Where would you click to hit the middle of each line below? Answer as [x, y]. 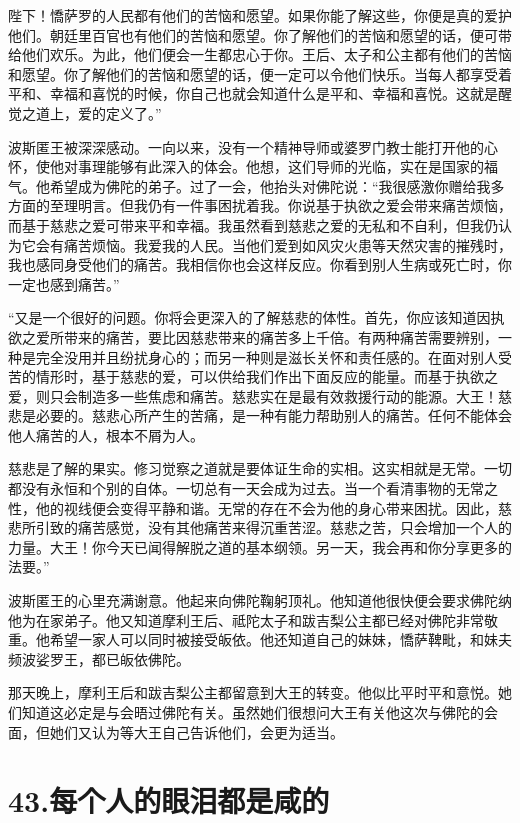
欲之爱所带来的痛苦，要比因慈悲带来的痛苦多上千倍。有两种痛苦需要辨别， [253, 336]
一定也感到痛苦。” [64, 283]
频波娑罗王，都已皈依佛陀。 [99, 658]
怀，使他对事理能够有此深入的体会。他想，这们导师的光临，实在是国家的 [246, 166]
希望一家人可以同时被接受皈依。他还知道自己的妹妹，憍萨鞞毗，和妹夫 [280, 639]
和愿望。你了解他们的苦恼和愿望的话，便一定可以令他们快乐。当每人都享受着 [260, 73]
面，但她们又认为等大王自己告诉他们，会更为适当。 [176, 731]
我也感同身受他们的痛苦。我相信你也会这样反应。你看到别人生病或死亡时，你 [260, 264]
